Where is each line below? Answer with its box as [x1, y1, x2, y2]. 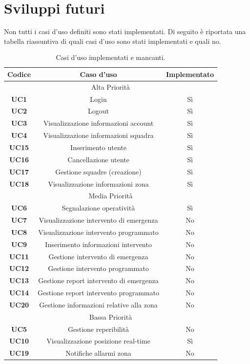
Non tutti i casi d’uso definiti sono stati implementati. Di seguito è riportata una [4, 26, 246, 37]
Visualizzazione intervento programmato [38, 227, 159, 237]
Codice [7, 69, 31, 79]
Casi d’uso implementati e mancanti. [56, 52, 166, 62]
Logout [88, 106, 109, 116]
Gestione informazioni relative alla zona [39, 299, 158, 309]
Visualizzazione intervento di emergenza [39, 215, 158, 225]
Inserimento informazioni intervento [45, 239, 152, 249]
